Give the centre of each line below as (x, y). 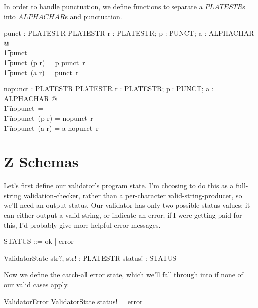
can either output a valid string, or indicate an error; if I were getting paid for (123, 215)
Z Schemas (41, 162)
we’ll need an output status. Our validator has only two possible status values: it (127, 205)
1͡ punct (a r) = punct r (41, 72)
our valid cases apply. (37, 284)
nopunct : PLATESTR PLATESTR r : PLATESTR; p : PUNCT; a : (109, 89)
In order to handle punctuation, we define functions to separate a (103, 6)
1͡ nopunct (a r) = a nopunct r (51, 127)
